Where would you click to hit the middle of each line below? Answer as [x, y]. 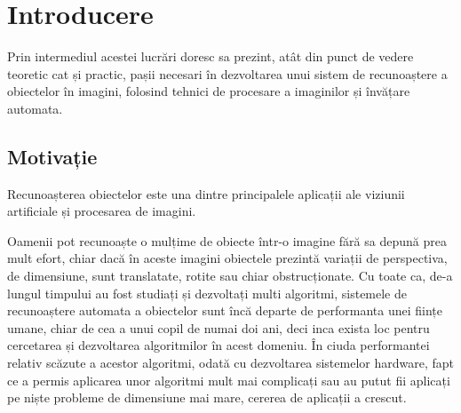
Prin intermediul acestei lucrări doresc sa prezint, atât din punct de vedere [211, 56]
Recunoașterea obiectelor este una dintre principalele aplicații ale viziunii [206, 193]
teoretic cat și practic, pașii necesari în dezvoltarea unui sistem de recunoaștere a [227, 73]
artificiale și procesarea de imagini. [102, 211]
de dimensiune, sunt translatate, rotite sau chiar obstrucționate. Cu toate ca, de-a [230, 276]
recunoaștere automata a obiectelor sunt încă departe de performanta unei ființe [225, 310]
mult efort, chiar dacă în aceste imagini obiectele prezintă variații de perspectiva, [227, 258]
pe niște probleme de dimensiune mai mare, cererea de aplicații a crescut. [207, 397]
